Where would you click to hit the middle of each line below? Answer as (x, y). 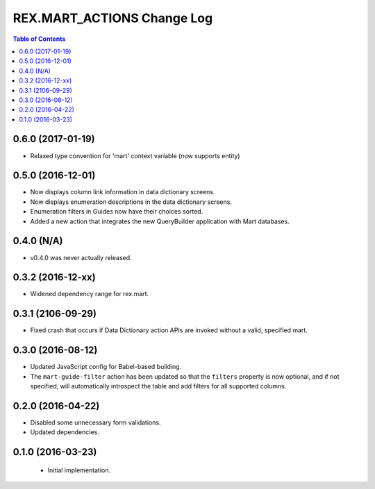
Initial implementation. (79, 470)
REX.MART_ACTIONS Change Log (113, 18)
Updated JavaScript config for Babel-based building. (106, 367)
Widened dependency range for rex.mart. (90, 294)
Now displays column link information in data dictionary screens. (123, 192)
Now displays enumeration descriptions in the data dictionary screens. (131, 202)
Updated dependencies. (65, 432)
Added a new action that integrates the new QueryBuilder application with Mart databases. (160, 221)
